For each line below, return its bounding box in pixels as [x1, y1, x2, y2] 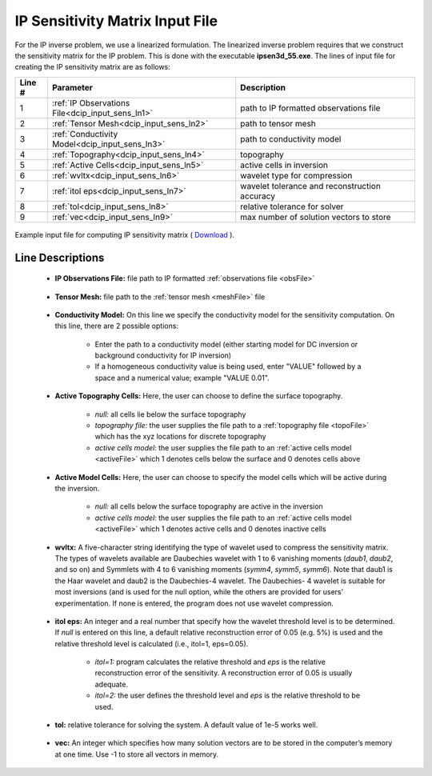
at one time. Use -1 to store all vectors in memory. [54, 749, 219, 759]
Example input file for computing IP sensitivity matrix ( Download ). [14, 230, 235, 239]
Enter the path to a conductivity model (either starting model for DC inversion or [94, 339, 358, 349]
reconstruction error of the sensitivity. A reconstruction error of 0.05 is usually [94, 668, 353, 678]
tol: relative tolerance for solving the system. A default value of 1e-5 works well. [54, 720, 318, 730]
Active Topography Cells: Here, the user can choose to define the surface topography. [54, 391, 343, 401]
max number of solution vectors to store [240, 211, 391, 222]
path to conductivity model [240, 133, 342, 144]
